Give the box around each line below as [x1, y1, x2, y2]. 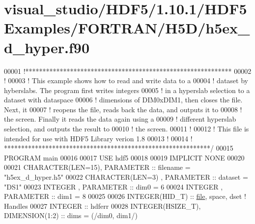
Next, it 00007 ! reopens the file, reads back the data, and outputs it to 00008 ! [4, 104, 242, 114]
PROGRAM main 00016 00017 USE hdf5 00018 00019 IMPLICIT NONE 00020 [4, 152, 245, 162]
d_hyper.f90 [4, 37, 89, 57]
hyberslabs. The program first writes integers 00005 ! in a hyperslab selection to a [4, 85, 250, 95]
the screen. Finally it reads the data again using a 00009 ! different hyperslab [4, 114, 236, 124]
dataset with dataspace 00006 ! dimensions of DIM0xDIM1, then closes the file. [4, 95, 243, 105]
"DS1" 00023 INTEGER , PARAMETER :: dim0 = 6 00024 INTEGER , [4, 181, 223, 192]
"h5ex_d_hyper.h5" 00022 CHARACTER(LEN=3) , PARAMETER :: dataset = [4, 172, 248, 182]
